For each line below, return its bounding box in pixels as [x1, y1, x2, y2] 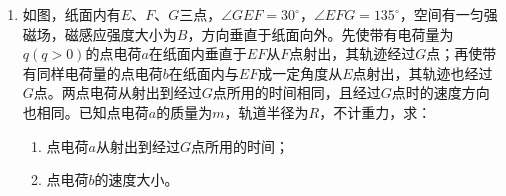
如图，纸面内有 [22, 4, 121, 24]
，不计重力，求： [319, 101, 432, 122]
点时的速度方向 [391, 82, 490, 103]
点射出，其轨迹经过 [289, 43, 416, 64]
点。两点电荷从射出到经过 [33, 82, 202, 103]
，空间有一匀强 [399, 4, 498, 24]
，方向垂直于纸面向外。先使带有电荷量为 [187, 23, 454, 44]
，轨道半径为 [224, 101, 309, 122]
